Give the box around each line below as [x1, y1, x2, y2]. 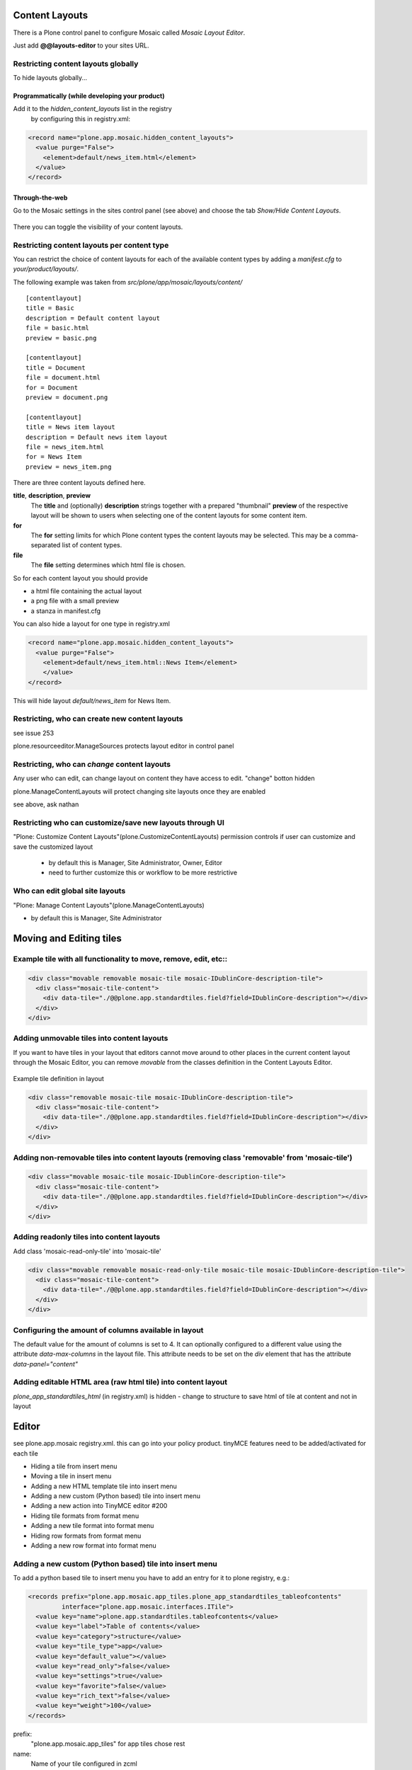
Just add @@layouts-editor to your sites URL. [13, 41, 149, 50]
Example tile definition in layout [13, 1074, 104, 1083]
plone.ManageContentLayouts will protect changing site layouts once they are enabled [13, 787, 265, 796]
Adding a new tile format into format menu [30, 1521, 154, 1530]
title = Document [25, 363, 86, 372]
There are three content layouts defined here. [13, 479, 146, 487]
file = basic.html [25, 324, 90, 332]
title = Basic [25, 304, 74, 312]
